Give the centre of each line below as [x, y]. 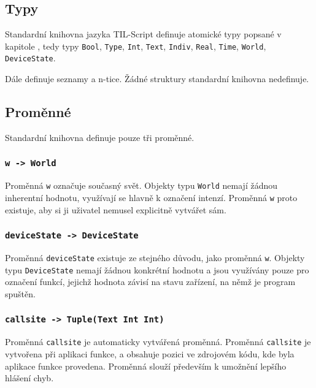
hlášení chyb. [29, 378]
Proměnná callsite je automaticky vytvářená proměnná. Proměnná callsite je [158, 342]
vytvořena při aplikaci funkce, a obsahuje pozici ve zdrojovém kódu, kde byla [150, 353]
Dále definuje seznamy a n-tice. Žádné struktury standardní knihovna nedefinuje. [157, 79]
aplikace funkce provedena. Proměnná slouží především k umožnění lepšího [146, 366]
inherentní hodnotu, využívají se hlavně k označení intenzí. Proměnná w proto [151, 197]
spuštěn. [20, 293]
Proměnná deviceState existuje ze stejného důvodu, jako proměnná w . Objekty [155, 257]
